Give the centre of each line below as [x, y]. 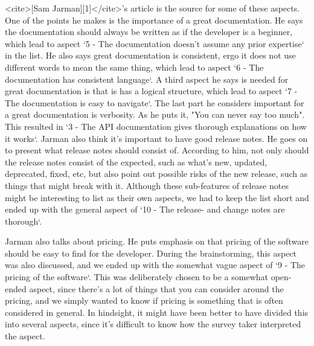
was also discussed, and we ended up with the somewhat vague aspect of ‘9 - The [155, 265]
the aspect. [25, 336]
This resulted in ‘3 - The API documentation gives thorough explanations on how [156, 126]
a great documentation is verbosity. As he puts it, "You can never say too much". [155, 114]
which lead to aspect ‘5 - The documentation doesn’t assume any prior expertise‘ [155, 43]
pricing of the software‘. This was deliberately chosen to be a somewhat [137, 277]
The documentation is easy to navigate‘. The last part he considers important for [155, 102]
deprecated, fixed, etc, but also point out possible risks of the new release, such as [156, 174]
